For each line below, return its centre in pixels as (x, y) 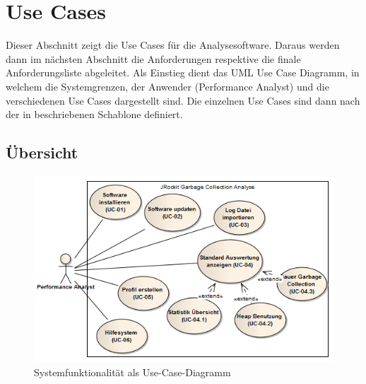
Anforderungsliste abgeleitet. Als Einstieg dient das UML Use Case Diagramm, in (183, 72)
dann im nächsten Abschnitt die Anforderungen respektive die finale (153, 58)
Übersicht (42, 152)
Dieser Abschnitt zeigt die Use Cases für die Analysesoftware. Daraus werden (173, 45)
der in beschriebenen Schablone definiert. (94, 114)
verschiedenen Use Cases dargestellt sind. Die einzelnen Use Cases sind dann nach (183, 100)
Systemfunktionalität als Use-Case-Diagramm (132, 372)
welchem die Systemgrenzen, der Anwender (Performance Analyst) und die (167, 86)
